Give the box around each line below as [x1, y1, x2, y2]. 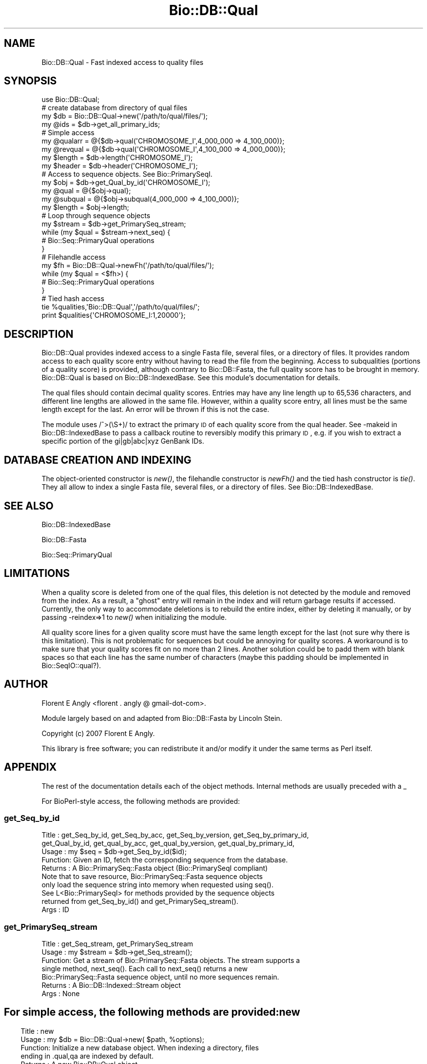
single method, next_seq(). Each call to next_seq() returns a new [41, 964, 248, 973]
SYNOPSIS [4, 75, 57, 87]
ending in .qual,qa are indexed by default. [20, 1051, 154, 1060]
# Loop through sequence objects [41, 211, 151, 220]
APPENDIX [4, 761, 57, 774]
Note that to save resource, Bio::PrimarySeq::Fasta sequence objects [41, 872, 263, 881]
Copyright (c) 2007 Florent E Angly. [41, 729, 155, 737]
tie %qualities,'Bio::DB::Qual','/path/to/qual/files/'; [41, 303, 200, 311]
